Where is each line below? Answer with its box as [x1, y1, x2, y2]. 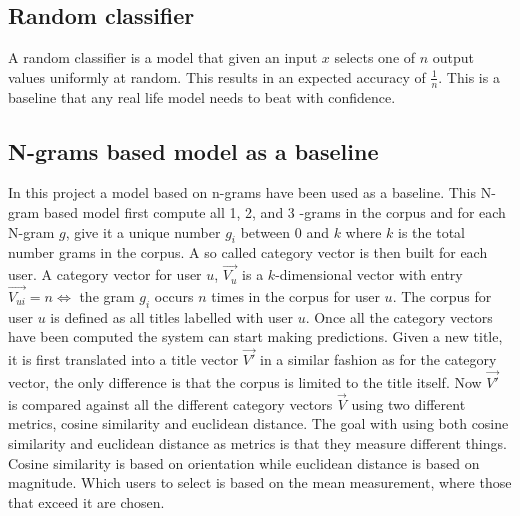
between [240, 221, 291, 242]
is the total [398, 221, 465, 242]
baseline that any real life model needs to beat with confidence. [8, 86, 396, 107]
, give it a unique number [65, 221, 221, 242]
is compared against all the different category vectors [8, 393, 333, 414]
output [432, 47, 475, 68]
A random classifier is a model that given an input [8, 47, 318, 68]
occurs [154, 286, 194, 307]
